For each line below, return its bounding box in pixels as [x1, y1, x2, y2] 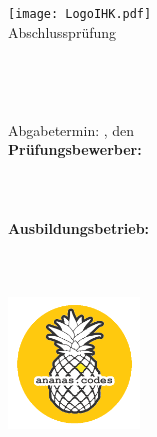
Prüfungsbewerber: [8, 139, 142, 160]
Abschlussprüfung [8, 21, 117, 42]
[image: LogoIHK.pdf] [8, 7, 152, 21]
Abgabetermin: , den [8, 119, 135, 140]
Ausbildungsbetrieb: [8, 217, 150, 238]
